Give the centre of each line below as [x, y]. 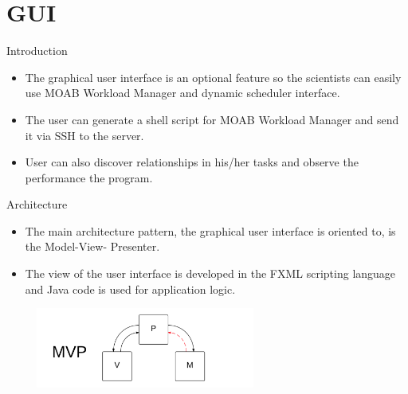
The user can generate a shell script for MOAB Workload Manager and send [212, 119]
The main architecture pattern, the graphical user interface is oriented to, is [210, 230]
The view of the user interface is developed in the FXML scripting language [210, 273]
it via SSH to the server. [84, 135]
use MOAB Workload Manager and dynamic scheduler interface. [182, 93]
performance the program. [89, 177]
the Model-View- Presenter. [92, 246]
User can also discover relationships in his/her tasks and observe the [192, 162]
